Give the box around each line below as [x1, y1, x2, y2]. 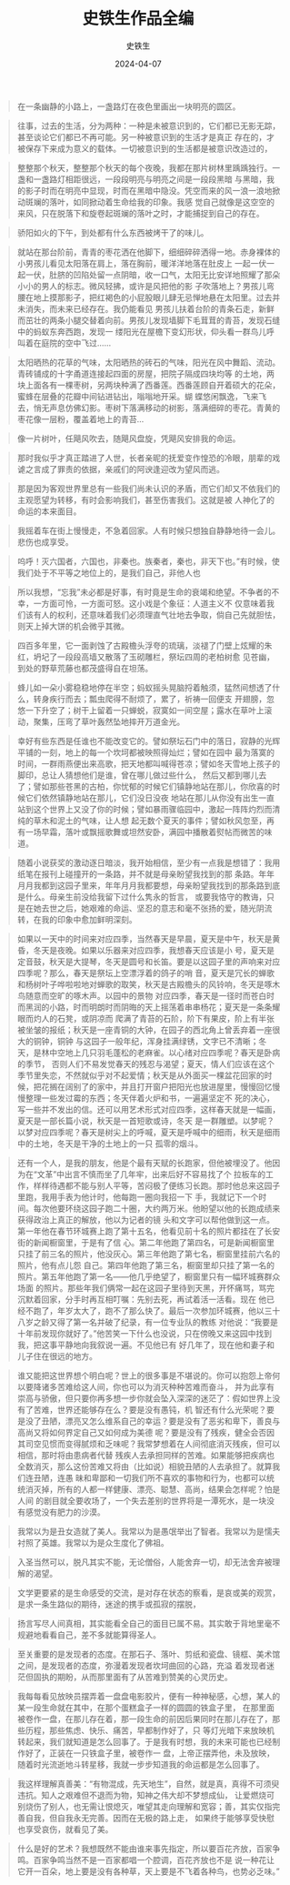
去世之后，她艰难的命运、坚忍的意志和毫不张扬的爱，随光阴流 [41, 902, 273, 913]
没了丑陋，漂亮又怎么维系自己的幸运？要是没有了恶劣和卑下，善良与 [25, 1416, 281, 1426]
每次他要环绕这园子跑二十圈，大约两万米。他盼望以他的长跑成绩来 [33, 1203, 281, 1214]
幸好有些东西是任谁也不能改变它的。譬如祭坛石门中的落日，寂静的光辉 [16, 735, 281, 746]
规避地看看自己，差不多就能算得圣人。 [16, 1629, 161, 1640]
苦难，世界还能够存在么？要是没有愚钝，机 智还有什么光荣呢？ [33, 1404, 267, 1415]
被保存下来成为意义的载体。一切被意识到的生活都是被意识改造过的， [16, 143, 273, 154]
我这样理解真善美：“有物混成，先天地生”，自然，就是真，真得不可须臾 [16, 1778, 280, 1789]
